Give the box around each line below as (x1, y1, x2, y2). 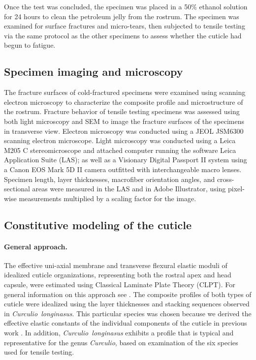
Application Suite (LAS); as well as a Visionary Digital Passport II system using (4, 154, 247, 165)
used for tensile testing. (4, 347, 74, 357)
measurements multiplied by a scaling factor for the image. (19, 193, 196, 203)
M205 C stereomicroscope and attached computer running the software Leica (4, 145, 236, 155)
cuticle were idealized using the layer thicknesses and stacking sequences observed (4, 299, 250, 309)
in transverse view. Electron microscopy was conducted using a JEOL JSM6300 (4, 125, 244, 136)
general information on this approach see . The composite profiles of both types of (4, 289, 252, 299)
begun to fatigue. (4, 40, 56, 50)
